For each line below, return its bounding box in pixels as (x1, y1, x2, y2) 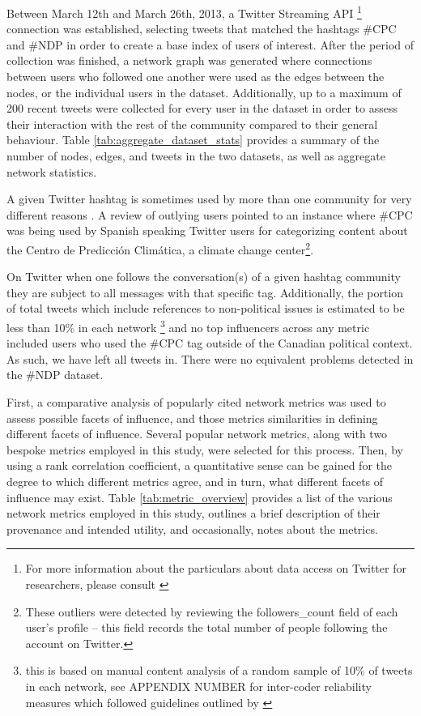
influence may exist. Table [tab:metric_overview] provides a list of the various (6, 488, 393, 505)
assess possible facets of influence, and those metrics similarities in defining (6, 409, 378, 426)
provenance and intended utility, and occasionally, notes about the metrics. (6, 520, 378, 537)
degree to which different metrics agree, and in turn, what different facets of (6, 473, 384, 489)
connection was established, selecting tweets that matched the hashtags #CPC (6, 20, 397, 37)
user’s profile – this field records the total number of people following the (25, 619, 388, 636)
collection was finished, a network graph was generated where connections (6, 52, 372, 69)
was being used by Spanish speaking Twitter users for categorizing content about (6, 222, 408, 239)
